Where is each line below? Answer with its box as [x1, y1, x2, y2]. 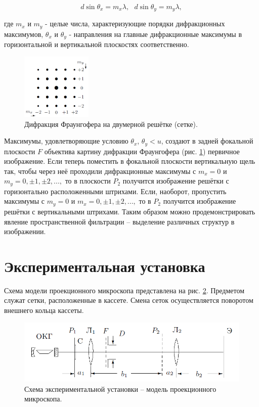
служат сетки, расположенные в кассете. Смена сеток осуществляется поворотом [4, 295, 253, 305]
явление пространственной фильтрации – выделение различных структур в [4, 216, 235, 227]
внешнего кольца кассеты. [4, 305, 84, 315]
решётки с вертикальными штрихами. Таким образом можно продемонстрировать [4, 206, 255, 216]
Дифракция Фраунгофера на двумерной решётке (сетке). [24, 118, 198, 129]
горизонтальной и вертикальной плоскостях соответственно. [4, 39, 189, 50]
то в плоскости [65, 175, 111, 186]
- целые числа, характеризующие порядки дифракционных [45, 18, 225, 29]
